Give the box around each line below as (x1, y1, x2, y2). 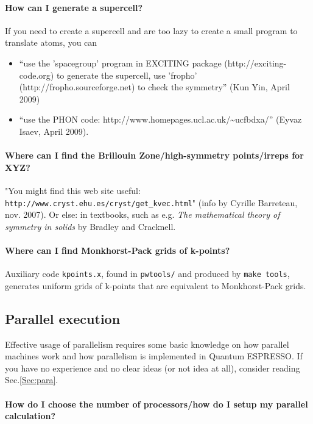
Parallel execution (5, 309, 121, 328)
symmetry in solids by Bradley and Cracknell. (5, 220, 176, 232)
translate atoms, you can (5, 36, 97, 49)
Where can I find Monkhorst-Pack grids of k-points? (5, 243, 230, 256)
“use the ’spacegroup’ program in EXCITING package (19, 56, 222, 69)
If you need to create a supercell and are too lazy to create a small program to (5, 24, 298, 37)
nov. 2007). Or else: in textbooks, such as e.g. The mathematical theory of (5, 208, 280, 221)
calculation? (5, 409, 56, 422)
